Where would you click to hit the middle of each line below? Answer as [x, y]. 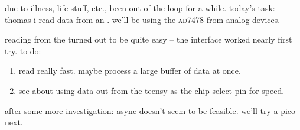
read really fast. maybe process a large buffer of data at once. [130, 71]
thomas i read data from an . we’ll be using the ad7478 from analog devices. [143, 19]
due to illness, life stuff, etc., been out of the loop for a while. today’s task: [140, 8]
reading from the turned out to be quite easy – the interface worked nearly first [149, 39]
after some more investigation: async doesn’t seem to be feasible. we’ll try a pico [150, 110]
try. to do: [23, 51]
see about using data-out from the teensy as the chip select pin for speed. [151, 90]
